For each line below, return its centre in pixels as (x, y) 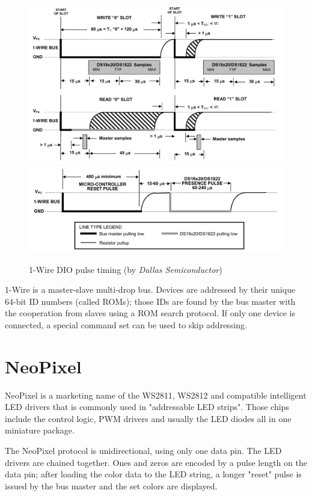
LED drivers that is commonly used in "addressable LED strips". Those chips (147, 407)
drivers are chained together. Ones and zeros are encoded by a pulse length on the (156, 462)
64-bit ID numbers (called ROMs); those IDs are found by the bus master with (150, 301)
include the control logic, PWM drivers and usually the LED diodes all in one (148, 418)
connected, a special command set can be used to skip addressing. (126, 324)
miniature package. (40, 430)
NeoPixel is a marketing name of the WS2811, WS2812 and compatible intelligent (156, 395)
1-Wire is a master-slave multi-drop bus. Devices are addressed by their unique (150, 289)
